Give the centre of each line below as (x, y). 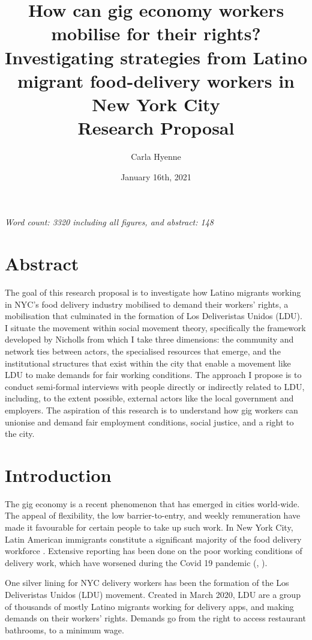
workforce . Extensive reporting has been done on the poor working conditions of (154, 551)
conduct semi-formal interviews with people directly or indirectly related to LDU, (155, 386)
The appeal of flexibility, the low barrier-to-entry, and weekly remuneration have (153, 515)
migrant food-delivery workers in (156, 80)
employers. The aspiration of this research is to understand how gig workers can (151, 410)
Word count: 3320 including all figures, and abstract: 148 (109, 222)
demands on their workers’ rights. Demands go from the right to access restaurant (155, 618)
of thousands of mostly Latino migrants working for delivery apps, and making (149, 606)
